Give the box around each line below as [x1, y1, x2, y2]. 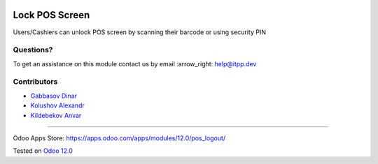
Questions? [13, 45, 53, 55]
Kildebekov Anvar [30, 111, 82, 119]
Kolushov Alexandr [30, 101, 85, 110]
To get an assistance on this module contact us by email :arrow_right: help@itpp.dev [13, 59, 257, 68]
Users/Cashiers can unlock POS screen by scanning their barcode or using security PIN [13, 28, 266, 36]
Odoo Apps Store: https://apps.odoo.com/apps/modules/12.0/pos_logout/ [13, 133, 226, 142]
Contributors [13, 77, 58, 87]
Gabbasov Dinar [30, 91, 77, 100]
